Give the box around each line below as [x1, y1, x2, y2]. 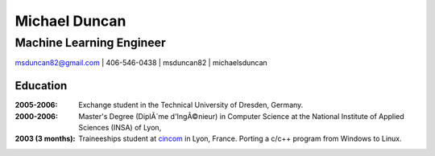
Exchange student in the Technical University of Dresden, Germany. [78, 101, 304, 110]
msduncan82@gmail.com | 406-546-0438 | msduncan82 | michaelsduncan [14, 58, 267, 68]
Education [14, 79, 68, 92]
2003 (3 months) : [14, 133, 76, 144]
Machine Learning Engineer [14, 35, 167, 50]
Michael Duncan [14, 12, 126, 30]
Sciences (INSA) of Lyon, [78, 123, 162, 133]
